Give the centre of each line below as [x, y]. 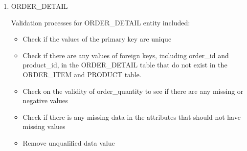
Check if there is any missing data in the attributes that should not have [132, 117]
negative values [45, 100]
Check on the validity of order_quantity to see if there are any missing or [133, 91]
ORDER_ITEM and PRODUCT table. [82, 74]
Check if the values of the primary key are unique [97, 39]
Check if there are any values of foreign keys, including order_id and [126, 55]
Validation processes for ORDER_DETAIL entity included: [101, 22]
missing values [44, 126]
